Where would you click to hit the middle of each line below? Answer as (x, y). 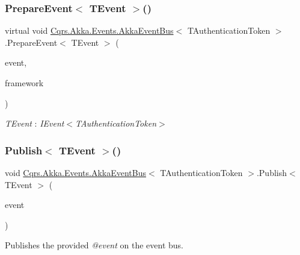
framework (24, 83)
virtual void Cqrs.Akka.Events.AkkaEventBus (89, 30)
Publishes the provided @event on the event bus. (94, 245)
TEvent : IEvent (35, 123)
